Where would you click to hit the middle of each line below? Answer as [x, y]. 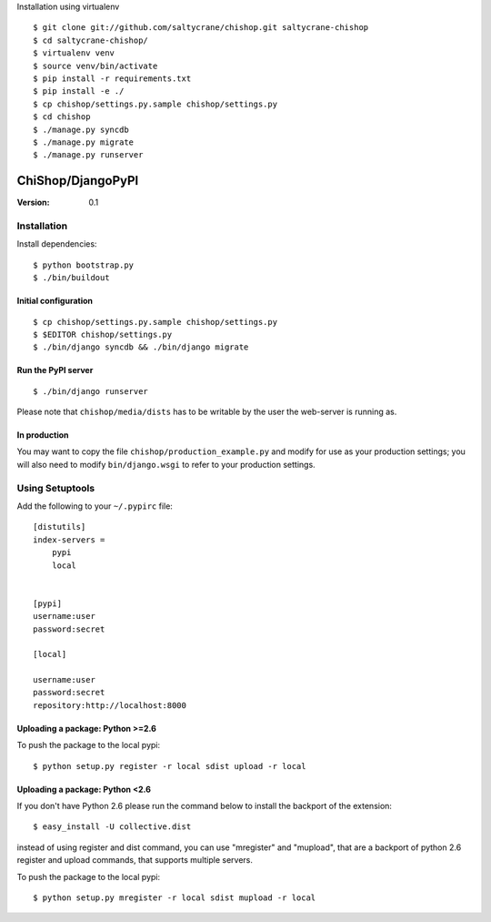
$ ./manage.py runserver [88, 155]
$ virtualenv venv [74, 53]
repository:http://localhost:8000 [110, 705]
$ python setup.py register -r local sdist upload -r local [170, 766]
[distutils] [60, 527]
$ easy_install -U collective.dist [112, 827]
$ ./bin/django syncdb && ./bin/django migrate [141, 347]
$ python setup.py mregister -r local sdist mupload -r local [175, 897]
